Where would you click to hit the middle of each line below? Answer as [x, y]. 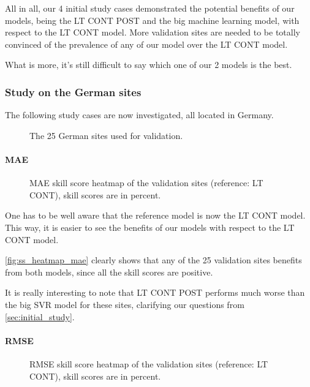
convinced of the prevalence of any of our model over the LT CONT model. [146, 44]
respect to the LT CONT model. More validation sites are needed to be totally [153, 32]
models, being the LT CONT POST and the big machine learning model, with [152, 20]
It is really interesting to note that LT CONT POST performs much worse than [155, 292]
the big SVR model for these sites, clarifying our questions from [125, 304]
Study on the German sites [73, 92]
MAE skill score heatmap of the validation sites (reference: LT [146, 183]
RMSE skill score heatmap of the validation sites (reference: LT [149, 363]
